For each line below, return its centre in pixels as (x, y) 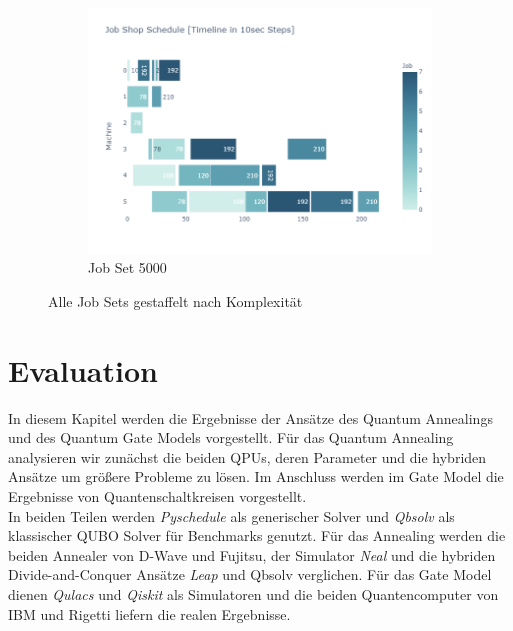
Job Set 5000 (127, 267)
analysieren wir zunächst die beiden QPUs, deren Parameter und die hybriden (247, 456)
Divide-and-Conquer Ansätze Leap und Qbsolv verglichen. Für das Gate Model (250, 574)
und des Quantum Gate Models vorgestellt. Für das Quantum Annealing (231, 437)
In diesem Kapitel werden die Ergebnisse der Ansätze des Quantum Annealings (250, 417)
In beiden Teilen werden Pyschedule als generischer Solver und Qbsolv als (231, 515)
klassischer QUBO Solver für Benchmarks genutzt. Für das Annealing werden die (257, 535)
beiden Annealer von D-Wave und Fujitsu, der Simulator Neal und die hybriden (252, 554)
